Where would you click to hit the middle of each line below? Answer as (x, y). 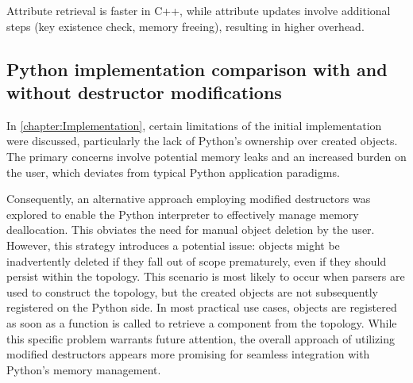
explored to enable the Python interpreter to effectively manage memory (183, 214)
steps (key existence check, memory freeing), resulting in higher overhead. (185, 26)
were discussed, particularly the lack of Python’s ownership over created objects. (202, 141)
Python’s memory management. (84, 369)
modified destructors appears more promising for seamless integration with (188, 354)
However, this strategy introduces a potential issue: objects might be (173, 245)
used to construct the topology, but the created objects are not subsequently (192, 291)
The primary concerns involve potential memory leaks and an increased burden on (206, 156)
